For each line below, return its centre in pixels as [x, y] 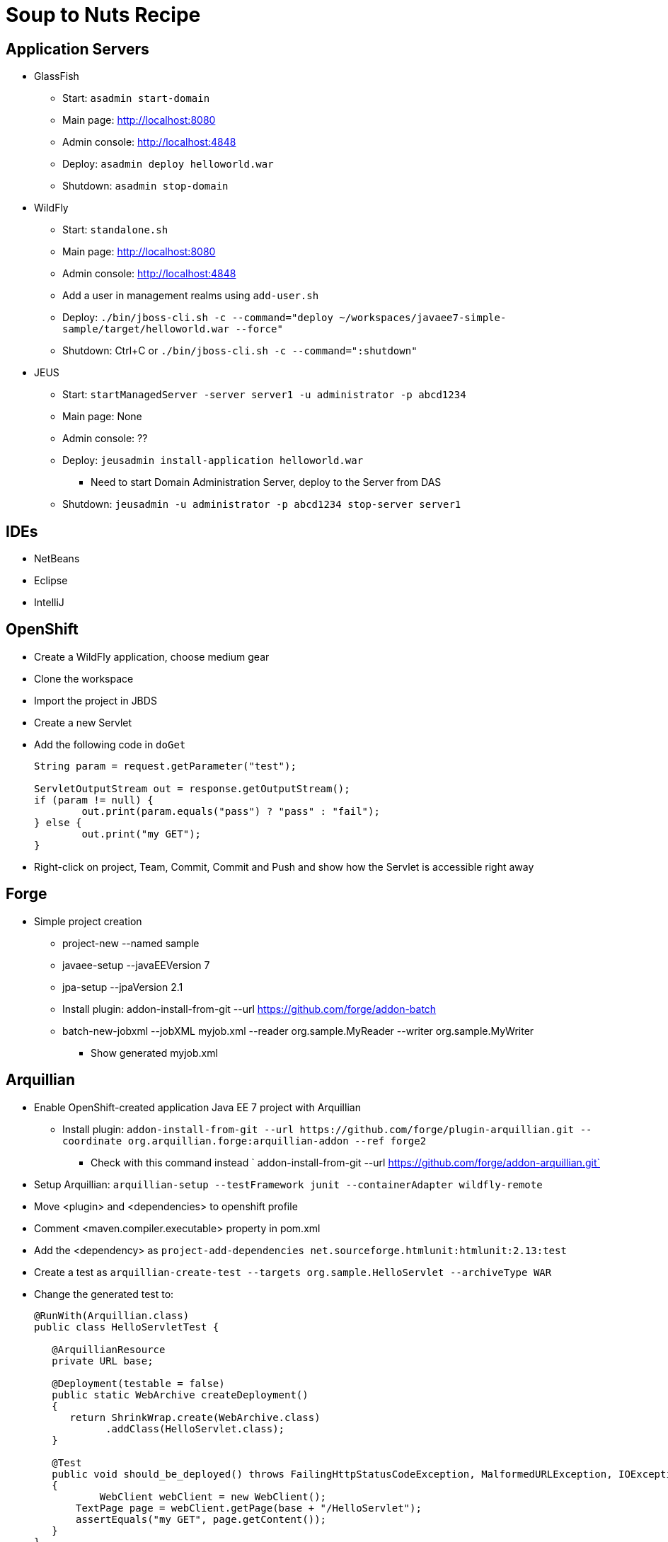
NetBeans [57, 559]
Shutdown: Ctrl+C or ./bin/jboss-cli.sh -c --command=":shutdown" [240, 351]
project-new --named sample [131, 943]
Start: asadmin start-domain [136, 98]
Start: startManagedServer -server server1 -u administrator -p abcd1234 [264, 395]
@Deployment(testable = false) [138, 1383]
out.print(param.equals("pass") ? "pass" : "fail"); [231, 811]
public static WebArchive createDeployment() [180, 1395]
